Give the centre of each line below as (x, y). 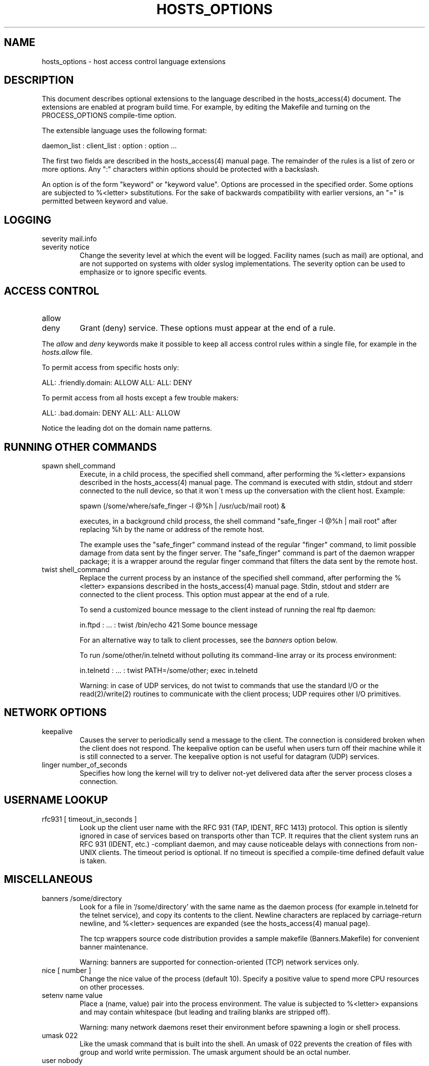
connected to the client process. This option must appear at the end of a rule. (204, 594)
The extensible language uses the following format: (124, 131)
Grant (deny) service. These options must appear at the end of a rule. (207, 328)
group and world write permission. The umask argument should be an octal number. (215, 1052)
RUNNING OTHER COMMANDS (80, 447)
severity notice (66, 247)
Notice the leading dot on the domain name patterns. (127, 428)
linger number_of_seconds (84, 765)
